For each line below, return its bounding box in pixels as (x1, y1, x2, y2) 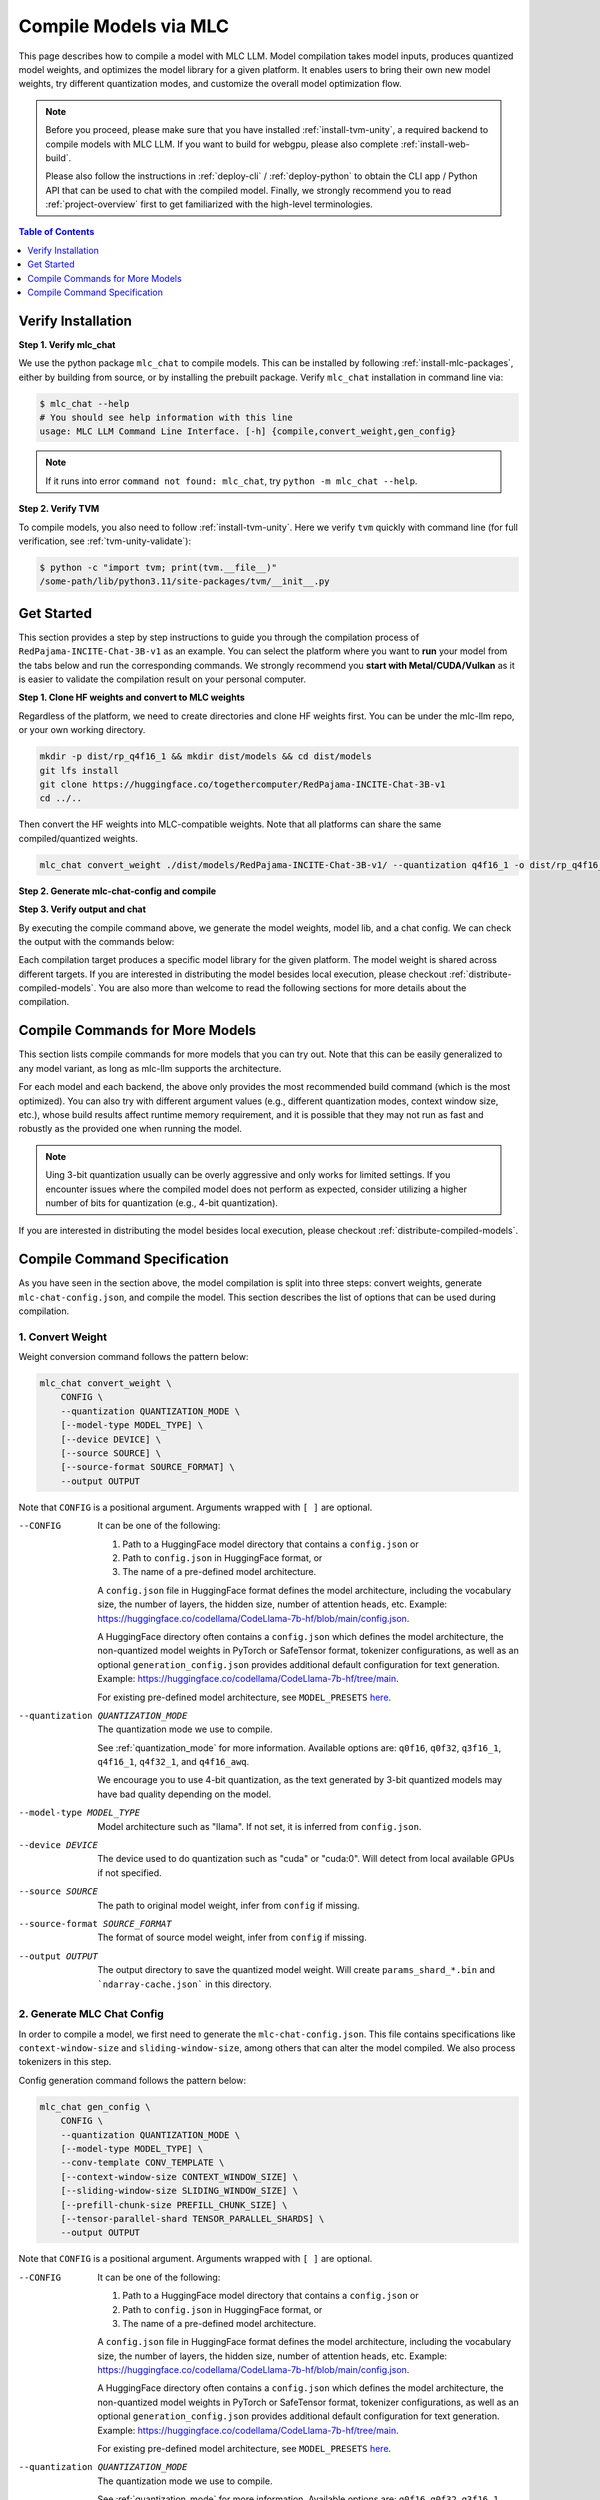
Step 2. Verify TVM (18, 503, 100, 515)
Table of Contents (18, 226, 95, 238)
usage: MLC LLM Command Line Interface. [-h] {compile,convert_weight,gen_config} (39, 426, 457, 437)
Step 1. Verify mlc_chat (18, 338, 116, 350)
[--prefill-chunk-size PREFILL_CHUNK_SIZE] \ (60, 2199, 288, 2210)
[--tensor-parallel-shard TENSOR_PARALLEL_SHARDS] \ (60, 2213, 325, 2224)
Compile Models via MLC (18, 15, 230, 37)
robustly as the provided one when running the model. (18, 1123, 242, 1135)
